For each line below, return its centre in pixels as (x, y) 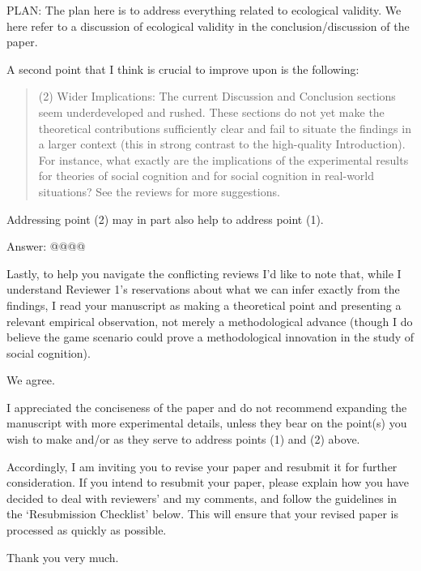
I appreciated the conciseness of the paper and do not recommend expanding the (207, 407)
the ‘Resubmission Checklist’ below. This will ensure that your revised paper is (202, 514)
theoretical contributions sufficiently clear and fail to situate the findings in (225, 128)
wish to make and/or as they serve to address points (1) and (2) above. (183, 439)
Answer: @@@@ (46, 246)
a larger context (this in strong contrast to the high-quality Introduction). (222, 144)
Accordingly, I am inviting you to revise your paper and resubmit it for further (202, 466)
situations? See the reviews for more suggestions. (159, 191)
